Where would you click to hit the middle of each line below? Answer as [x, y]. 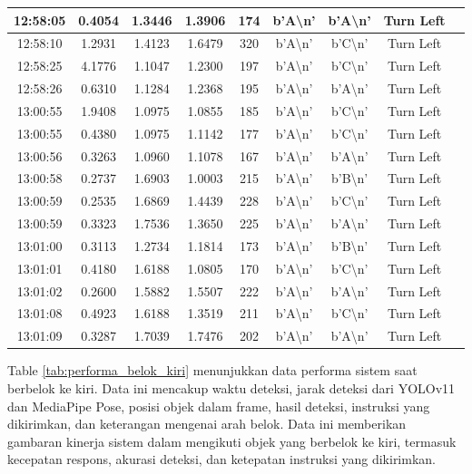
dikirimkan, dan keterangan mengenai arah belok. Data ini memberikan [207, 424]
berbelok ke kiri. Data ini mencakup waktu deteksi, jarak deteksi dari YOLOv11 [231, 388]
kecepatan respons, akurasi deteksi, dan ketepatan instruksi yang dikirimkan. [221, 459]
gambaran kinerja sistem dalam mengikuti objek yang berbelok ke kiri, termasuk [232, 441]
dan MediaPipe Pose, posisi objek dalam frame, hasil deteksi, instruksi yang [219, 406]
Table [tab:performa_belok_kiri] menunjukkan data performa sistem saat [212, 370]
